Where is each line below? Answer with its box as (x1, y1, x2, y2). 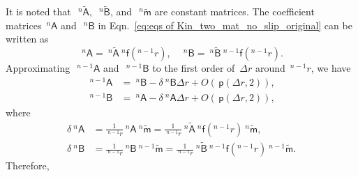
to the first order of (152, 61, 235, 75)
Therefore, (6, 158, 50, 173)
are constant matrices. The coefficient (154, 4, 315, 19)
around (255, 61, 285, 75)
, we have (311, 61, 351, 75)
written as (6, 31, 49, 46)
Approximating (6, 61, 70, 75)
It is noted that (6, 4, 71, 19)
